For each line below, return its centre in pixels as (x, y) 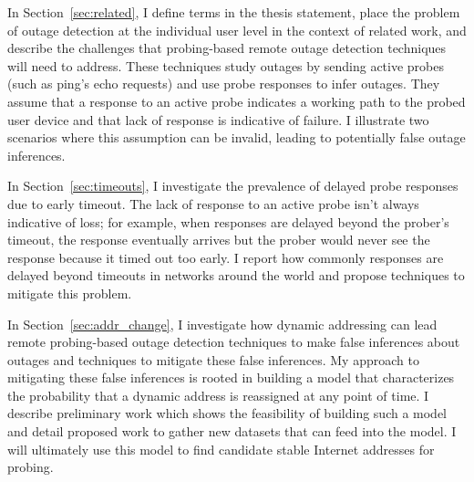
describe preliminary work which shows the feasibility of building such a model (227, 413)
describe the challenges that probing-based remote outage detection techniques (227, 48)
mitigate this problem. (70, 293)
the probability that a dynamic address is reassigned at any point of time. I (218, 395)
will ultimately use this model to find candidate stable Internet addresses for (221, 449)
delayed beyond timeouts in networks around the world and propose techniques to (236, 275)
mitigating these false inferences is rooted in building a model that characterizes (231, 377)
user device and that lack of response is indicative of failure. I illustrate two (218, 119)
